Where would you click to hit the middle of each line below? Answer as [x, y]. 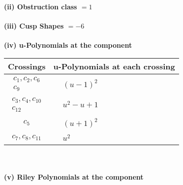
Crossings [27, 66]
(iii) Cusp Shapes [34, 26]
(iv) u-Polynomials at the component [68, 45]
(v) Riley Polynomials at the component [74, 177]
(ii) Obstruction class [41, 6]
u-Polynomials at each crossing [114, 66]
